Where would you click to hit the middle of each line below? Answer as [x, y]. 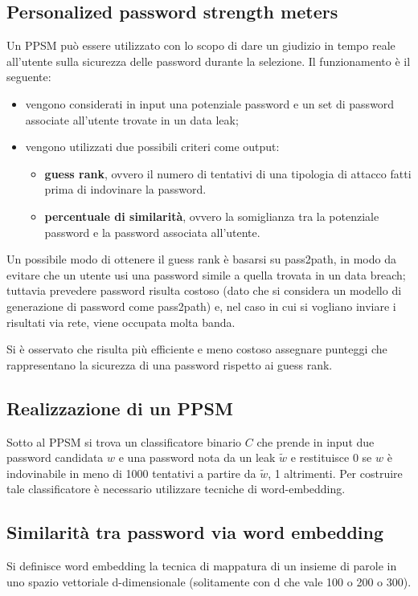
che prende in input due [316, 441]
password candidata [55, 457]
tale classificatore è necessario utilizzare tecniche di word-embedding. [176, 489]
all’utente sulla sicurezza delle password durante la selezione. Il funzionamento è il [209, 61]
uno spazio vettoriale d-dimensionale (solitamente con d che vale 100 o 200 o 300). [209, 581]
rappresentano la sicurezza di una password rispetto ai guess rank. [170, 364]
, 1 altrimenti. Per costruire [335, 473]
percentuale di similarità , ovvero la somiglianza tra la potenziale [212, 216]
